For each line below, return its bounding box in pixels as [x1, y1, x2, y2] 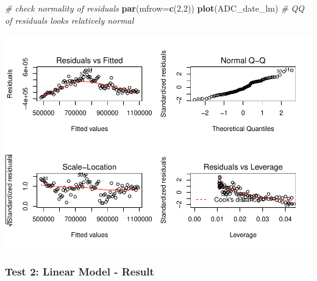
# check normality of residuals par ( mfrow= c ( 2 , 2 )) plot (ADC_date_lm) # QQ [5, 2, 305, 14]
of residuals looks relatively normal [5, 13, 134, 26]
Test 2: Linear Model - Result [5, 263, 154, 279]
